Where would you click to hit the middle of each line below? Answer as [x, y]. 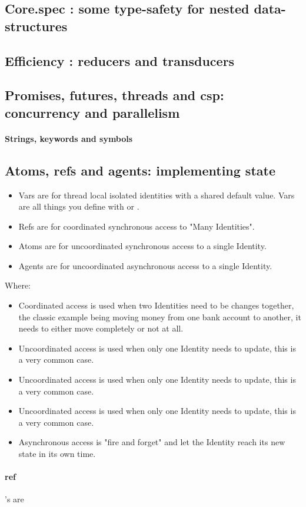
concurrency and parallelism [92, 112]
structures [36, 26]
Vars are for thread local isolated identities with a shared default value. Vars [157, 195]
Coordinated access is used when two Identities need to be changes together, [156, 305]
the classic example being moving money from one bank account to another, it [160, 317]
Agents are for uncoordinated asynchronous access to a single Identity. [145, 265]
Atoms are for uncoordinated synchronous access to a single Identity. [142, 246]
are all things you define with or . [79, 206]
